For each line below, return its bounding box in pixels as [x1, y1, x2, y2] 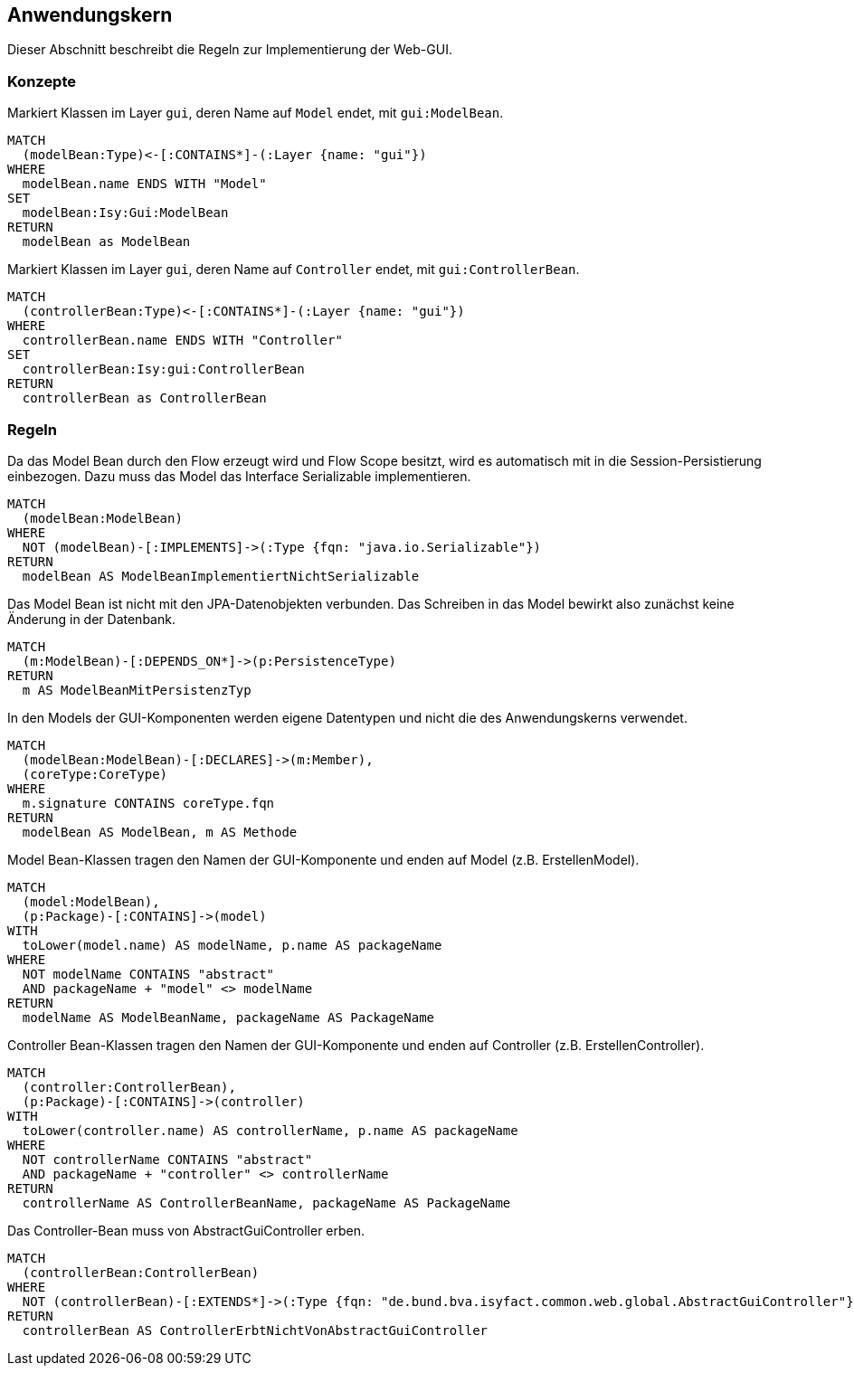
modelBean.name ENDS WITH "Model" [22, 176, 267, 192]
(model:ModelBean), [22, 894, 160, 909]
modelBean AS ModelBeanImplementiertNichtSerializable [22, 568, 420, 583]
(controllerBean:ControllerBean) [22, 1264, 260, 1280]
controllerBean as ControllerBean [22, 391, 267, 406]
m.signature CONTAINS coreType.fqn [22, 795, 275, 810]
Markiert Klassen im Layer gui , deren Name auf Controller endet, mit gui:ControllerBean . [7, 261, 580, 278]
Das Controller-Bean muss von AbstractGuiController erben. [7, 1222, 365, 1238]
